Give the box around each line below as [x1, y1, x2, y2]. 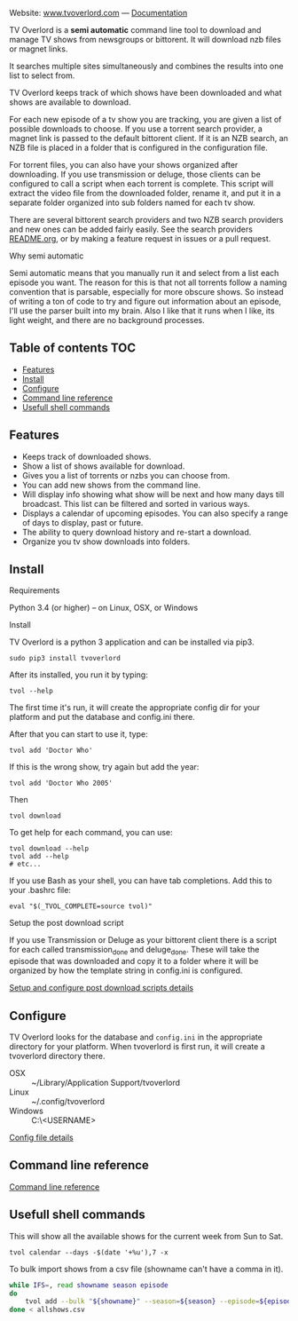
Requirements [9, 585, 60, 596]
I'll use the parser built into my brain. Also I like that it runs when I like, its [9, 305, 275, 316]
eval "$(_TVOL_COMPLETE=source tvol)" [9, 902, 153, 911]
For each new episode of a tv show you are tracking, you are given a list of [9, 115, 282, 124]
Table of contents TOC [9, 341, 137, 356]
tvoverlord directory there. [9, 1051, 106, 1062]
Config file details [9, 1132, 74, 1143]
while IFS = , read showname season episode [9, 1280, 169, 1290]
